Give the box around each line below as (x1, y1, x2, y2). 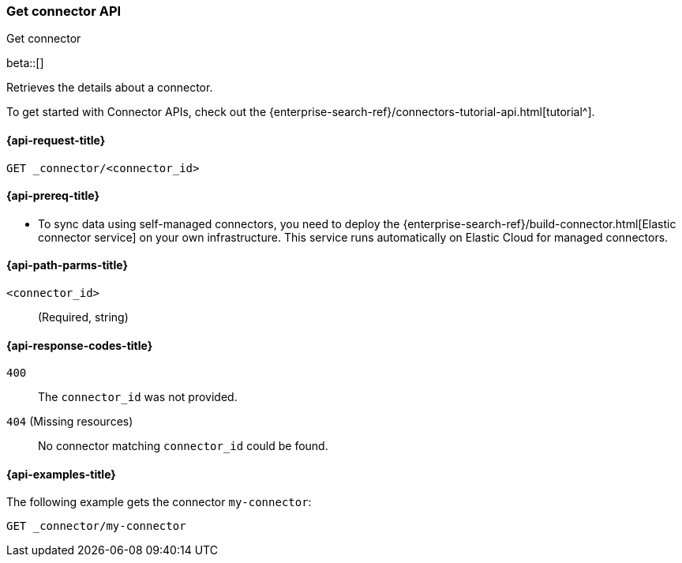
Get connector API (6, 3, 122, 19)
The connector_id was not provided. (38, 390, 238, 404)
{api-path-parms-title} (6, 258, 129, 272)
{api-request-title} (6, 133, 106, 147)
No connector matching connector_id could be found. (38, 439, 328, 453)
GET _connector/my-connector (6, 520, 186, 533)
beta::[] (6, 56, 44, 70)
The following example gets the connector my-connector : (6, 495, 312, 509)
